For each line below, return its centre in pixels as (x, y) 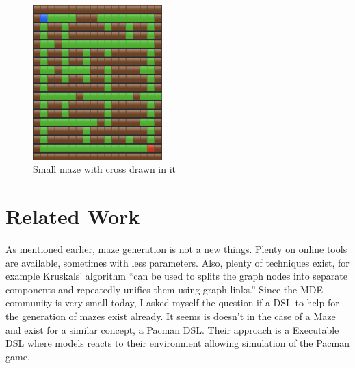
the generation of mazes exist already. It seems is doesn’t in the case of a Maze (171, 316)
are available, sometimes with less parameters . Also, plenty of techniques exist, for (177, 262)
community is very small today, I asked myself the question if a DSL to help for (172, 303)
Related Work (73, 216)
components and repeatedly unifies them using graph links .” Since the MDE (164, 289)
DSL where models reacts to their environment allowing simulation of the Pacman (178, 343)
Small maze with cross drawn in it (105, 169)
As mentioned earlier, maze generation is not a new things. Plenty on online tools (176, 248)
